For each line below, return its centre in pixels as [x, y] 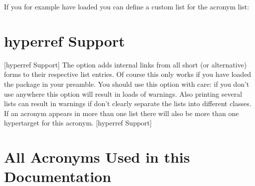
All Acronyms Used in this [97, 157]
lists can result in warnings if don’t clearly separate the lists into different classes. [128, 103]
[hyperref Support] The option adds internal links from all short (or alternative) [126, 64]
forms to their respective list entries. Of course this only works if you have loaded [128, 74]
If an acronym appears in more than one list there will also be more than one [122, 113]
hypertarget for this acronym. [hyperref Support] [78, 123]
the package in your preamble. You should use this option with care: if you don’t [127, 84]
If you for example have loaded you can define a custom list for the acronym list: [127, 6]
